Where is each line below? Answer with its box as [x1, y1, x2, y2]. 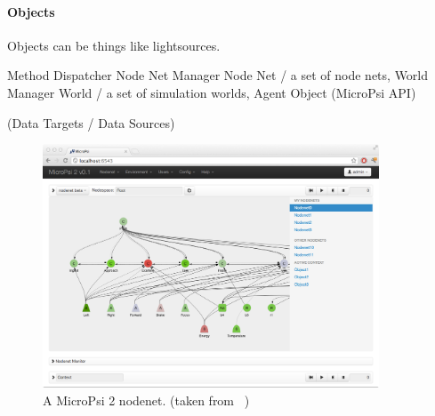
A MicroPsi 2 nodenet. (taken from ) [43, 390, 250, 409]
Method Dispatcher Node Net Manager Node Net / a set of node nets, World [7, 66, 429, 84]
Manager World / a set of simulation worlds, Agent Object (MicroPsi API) [7, 83, 416, 101]
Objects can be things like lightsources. [7, 36, 221, 54]
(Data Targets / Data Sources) [7, 113, 175, 132]
